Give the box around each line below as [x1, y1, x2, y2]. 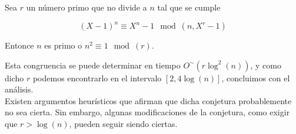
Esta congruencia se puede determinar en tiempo [5, 59, 181, 71]
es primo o [44, 39, 82, 51]
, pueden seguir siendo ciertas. [69, 118, 178, 130]
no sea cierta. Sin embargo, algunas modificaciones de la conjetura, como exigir [5, 106, 290, 118]
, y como [250, 59, 281, 71]
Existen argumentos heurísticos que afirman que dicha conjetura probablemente [5, 94, 292, 106]
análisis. [5, 83, 34, 95]
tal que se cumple [157, 1, 221, 13]
